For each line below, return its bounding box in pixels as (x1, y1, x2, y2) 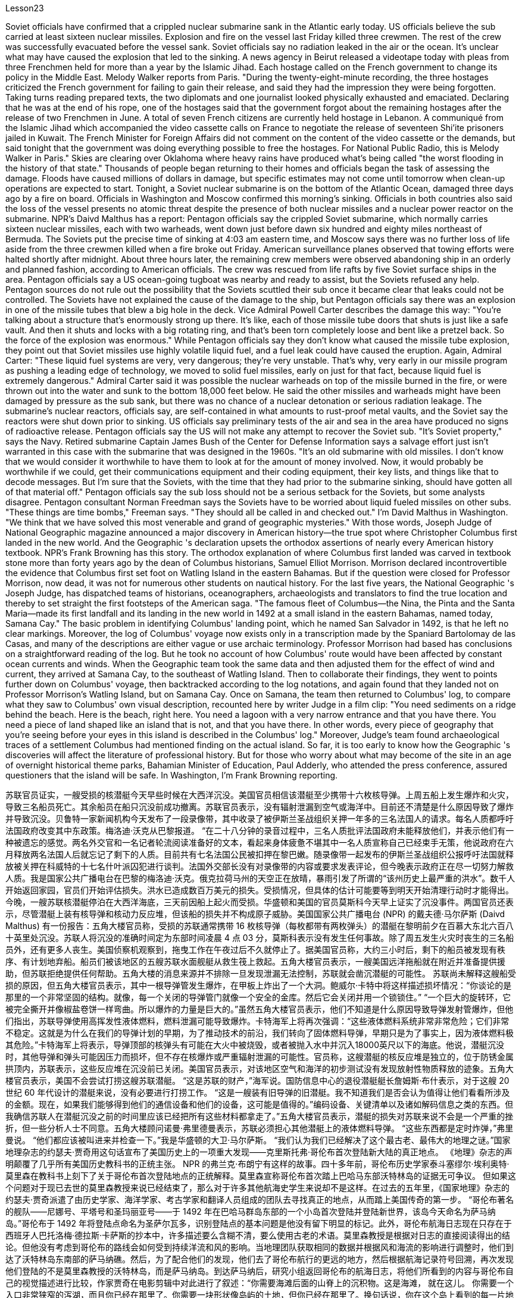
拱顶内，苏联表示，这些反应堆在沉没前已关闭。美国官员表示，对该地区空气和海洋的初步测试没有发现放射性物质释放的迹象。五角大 (5, 1064, 514, 1074)
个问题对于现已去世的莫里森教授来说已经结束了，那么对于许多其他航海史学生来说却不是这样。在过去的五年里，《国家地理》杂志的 (5, 1183, 510, 1193)
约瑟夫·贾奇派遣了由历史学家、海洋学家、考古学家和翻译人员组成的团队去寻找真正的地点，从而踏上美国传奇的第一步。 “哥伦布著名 (5, 1194, 514, 1205)
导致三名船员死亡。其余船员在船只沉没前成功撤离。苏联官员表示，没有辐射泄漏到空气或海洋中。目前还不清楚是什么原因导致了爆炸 (5, 802, 514, 812)
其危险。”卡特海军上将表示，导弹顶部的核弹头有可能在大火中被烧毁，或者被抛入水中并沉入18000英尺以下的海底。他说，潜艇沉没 (5, 1040, 505, 1050)
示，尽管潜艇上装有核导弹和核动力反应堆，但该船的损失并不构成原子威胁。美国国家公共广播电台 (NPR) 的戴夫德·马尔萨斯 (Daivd (5, 909, 505, 919)
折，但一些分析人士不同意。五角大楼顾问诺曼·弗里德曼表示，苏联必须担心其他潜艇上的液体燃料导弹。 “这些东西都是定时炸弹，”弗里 (5, 1123, 514, 1133)
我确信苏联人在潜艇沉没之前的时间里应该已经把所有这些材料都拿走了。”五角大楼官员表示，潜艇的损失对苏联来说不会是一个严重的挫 (5, 1111, 514, 1121)
